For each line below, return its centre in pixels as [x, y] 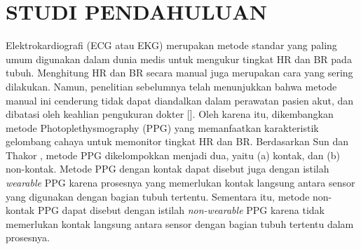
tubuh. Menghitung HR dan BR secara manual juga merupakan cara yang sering [179, 73]
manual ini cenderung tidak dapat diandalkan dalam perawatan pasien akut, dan [180, 100]
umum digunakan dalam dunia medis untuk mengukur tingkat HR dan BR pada [179, 59]
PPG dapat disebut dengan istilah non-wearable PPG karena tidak [181, 210]
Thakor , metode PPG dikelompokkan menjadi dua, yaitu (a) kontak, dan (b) [173, 155]
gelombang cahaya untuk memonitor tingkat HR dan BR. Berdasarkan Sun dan [177, 141]
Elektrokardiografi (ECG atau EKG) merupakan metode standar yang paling [171, 45]
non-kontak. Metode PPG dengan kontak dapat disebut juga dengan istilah [168, 169]
